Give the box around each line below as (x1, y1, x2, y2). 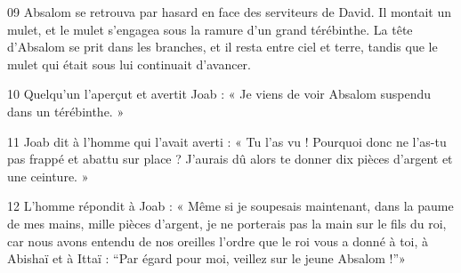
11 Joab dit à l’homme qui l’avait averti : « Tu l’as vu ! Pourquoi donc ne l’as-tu (7, 132, 447, 150)
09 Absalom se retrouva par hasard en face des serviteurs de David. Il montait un (7, 3, 452, 20)
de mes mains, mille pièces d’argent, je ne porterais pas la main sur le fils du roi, (7, 213, 447, 232)
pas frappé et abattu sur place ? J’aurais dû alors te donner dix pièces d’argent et (7, 149, 453, 168)
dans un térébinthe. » (7, 101, 125, 120)
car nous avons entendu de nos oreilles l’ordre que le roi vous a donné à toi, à (7, 231, 429, 250)
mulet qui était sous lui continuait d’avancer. (7, 54, 251, 73)
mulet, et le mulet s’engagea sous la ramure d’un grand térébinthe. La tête (7, 20, 413, 38)
